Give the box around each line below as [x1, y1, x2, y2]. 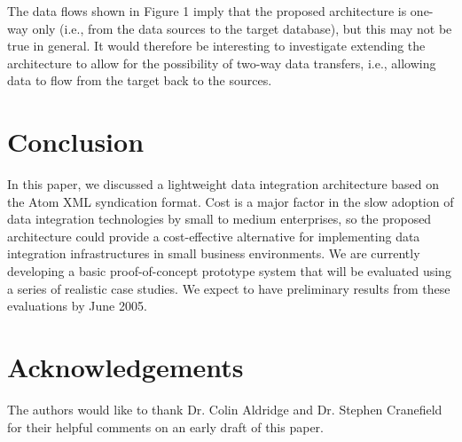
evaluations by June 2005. [7, 296, 147, 315]
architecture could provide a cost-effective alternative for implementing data [7, 226, 420, 245]
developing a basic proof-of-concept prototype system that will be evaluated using [7, 262, 451, 280]
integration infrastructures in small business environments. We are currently [7, 244, 420, 263]
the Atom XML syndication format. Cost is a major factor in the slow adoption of [7, 192, 454, 210]
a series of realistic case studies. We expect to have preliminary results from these [7, 279, 450, 297]
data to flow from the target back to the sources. [7, 71, 272, 90]
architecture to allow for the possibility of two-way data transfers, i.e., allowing [7, 53, 436, 72]
